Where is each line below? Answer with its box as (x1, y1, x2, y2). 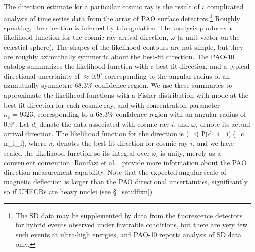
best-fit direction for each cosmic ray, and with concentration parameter (4, 99, 220, 110)
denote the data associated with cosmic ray (39, 118, 169, 129)
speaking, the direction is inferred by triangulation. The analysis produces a (4, 22, 232, 32)
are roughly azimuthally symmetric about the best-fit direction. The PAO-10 (4, 51, 234, 61)
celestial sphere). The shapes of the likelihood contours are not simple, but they (4, 42, 244, 52)
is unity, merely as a (160, 147, 221, 158)
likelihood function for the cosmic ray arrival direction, (4, 32, 169, 42)
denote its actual (200, 118, 250, 129)
